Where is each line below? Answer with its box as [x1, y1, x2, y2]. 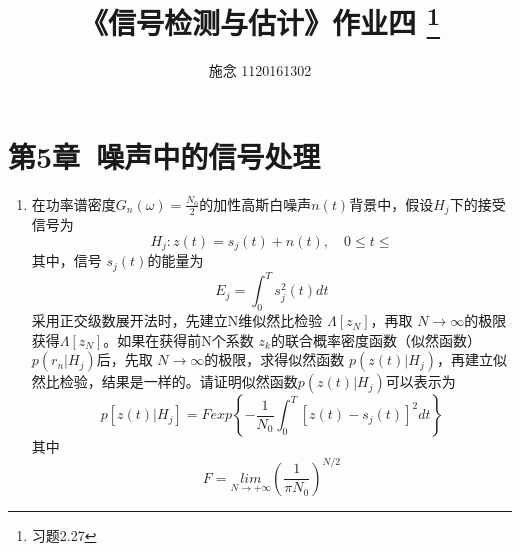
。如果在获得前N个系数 [103, 329, 254, 350]
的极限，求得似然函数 [204, 349, 345, 370]
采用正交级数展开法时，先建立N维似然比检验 [31, 310, 323, 331]
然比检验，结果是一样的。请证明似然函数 [31, 371, 298, 392]
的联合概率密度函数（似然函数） [270, 329, 481, 350]
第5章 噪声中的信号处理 [8, 136, 321, 177]
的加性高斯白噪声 [199, 193, 312, 214]
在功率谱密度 [31, 193, 116, 214]
